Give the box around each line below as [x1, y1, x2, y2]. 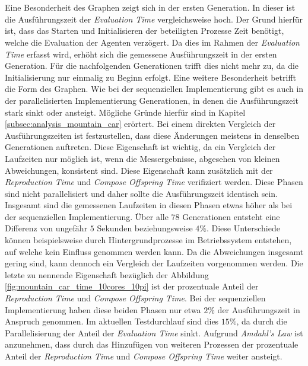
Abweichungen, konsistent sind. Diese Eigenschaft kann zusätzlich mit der [5, 164, 273, 176]
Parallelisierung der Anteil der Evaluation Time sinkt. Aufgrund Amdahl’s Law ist [5, 326, 303, 339]
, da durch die [236, 315, 287, 327]
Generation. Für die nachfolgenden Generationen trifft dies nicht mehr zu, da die [5, 59, 299, 72]
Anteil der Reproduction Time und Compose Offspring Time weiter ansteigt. [5, 350, 282, 362]
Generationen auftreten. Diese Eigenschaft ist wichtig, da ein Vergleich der [5, 141, 276, 153]
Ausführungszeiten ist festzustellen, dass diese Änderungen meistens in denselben [5, 129, 300, 141]
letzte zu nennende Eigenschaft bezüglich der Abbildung [5, 268, 209, 281]
